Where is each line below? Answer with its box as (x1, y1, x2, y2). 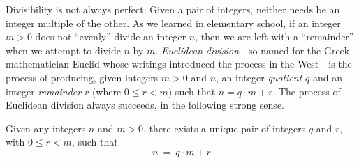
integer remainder (6, 84, 82, 98)
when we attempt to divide (6, 42, 121, 57)
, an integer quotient (216, 70, 302, 84)
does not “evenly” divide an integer (35, 29, 186, 44)
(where (91, 84, 122, 98)
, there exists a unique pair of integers (143, 121, 306, 135)
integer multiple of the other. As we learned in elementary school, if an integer (6, 15, 341, 30)
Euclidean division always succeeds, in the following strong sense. (6, 98, 284, 112)
